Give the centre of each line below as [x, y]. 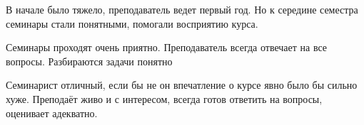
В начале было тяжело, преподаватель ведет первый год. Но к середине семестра [182, 9]
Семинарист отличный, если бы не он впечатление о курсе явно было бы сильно [182, 85]
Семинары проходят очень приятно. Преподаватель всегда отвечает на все [167, 47]
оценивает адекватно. [52, 113]
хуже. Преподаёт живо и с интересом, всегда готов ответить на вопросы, [164, 98]
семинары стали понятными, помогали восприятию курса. [132, 23]
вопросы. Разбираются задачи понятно [89, 61]
